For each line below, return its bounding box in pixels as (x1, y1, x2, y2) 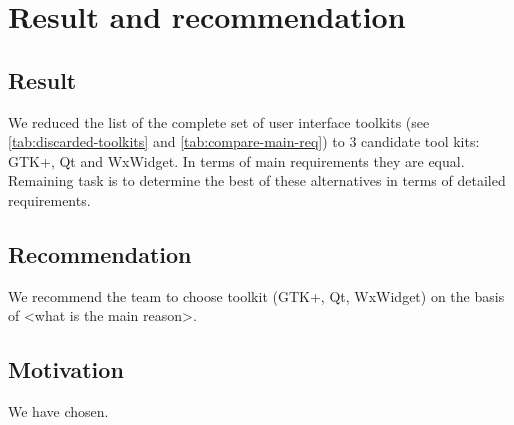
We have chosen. (8, 401, 109, 422)
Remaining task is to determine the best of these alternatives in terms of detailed (8, 170, 506, 191)
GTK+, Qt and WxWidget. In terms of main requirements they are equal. (8, 150, 465, 171)
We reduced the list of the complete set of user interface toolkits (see (8, 111, 430, 132)
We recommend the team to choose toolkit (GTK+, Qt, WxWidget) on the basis (8, 285, 505, 306)
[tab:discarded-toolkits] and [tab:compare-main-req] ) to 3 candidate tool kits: (8, 131, 480, 152)
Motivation (8, 354, 124, 385)
